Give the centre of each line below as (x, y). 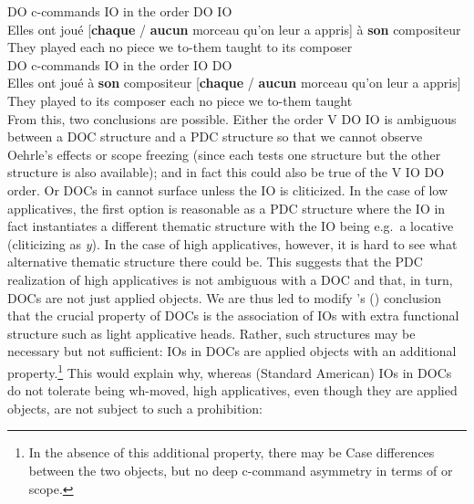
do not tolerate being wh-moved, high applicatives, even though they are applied (232, 390)
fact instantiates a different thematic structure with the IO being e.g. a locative (231, 226)
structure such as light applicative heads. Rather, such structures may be (211, 333)
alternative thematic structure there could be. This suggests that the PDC (215, 262)
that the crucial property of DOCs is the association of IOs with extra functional (233, 315)
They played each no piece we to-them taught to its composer (180, 47)
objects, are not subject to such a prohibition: (135, 408)
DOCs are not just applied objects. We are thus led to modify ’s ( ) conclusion (224, 297)
